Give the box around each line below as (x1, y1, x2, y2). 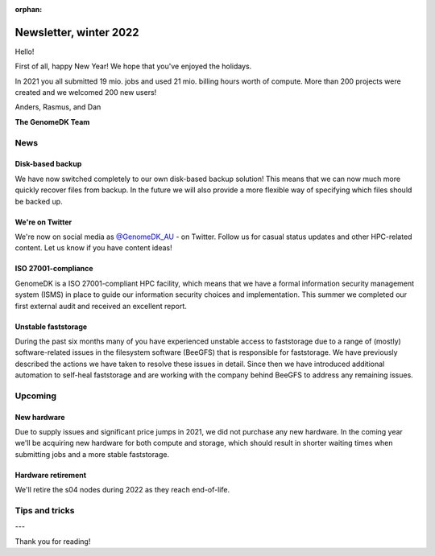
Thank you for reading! (14, 536, 91, 546)
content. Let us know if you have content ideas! (14, 243, 172, 253)
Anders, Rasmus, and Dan (14, 102, 101, 112)
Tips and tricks (14, 505, 76, 516)
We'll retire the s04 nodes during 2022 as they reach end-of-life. (14, 485, 230, 495)
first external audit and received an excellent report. (14, 301, 187, 311)
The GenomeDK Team (14, 117, 90, 126)
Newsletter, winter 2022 (14, 25, 140, 39)
